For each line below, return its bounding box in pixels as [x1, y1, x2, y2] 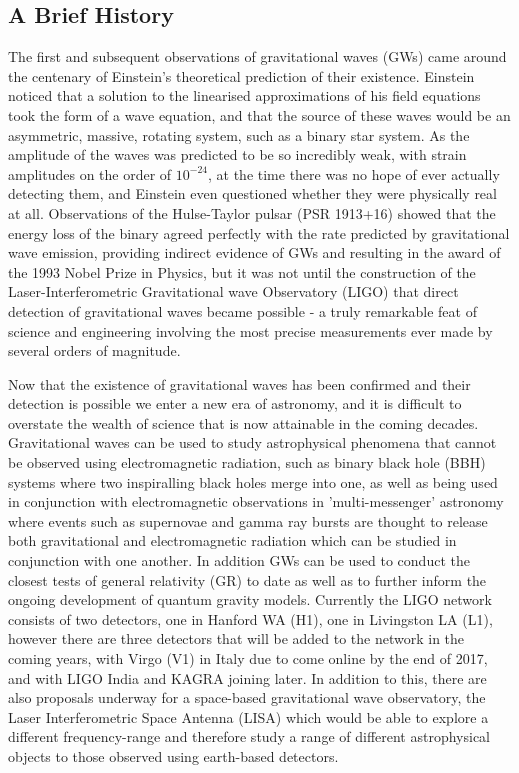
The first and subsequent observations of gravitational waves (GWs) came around [8, 46, 507, 67]
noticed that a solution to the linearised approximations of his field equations [8, 85, 481, 106]
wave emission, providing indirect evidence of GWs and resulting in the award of [8, 242, 501, 263]
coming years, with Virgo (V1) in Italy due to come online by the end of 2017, [8, 648, 488, 669]
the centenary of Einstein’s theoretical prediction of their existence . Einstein [8, 65, 475, 86]
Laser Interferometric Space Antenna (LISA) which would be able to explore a [8, 706, 489, 727]
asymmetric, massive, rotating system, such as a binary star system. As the [8, 124, 470, 145]
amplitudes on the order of [8, 163, 172, 184]
